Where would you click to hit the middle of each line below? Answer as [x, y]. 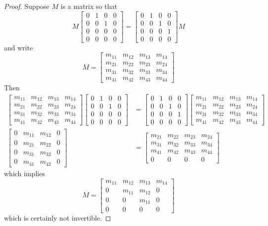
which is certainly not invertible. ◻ [58, 218]
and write [19, 47]
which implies [24, 173]
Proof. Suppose [27, 6]
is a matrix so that [89, 6]
